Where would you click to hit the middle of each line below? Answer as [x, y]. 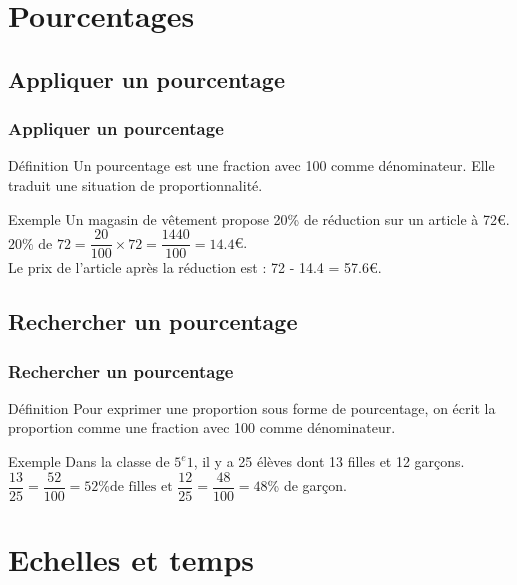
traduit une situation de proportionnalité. [135, 184]
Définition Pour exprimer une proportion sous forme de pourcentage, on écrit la [252, 407]
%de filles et [135, 487]
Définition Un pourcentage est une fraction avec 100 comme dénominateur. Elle [251, 165]
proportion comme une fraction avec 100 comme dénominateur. [202, 427]
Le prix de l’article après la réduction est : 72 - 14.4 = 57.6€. [195, 267]
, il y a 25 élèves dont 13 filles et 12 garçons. [329, 461]
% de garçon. [307, 485]
